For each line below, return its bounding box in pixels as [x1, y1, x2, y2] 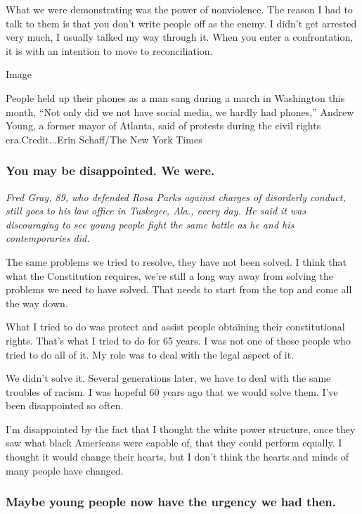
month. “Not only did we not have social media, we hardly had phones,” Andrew [6, 104, 354, 119]
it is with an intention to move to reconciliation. [6, 43, 213, 58]
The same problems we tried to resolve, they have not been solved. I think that [6, 254, 347, 269]
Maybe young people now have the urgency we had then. [6, 493, 337, 510]
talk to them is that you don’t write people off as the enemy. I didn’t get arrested [6, 15, 357, 30]
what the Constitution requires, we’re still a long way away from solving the [6, 268, 333, 283]
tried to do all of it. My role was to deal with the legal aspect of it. [6, 347, 295, 361]
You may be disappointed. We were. [6, 162, 215, 179]
